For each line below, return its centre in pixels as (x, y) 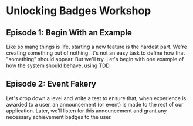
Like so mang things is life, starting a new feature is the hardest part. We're (97, 47)
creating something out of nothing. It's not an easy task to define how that (96, 53)
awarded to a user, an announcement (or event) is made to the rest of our (95, 104)
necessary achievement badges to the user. (59, 117)
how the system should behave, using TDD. (59, 65)
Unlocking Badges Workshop (79, 11)
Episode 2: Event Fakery (51, 84)
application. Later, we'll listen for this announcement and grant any (87, 111)
